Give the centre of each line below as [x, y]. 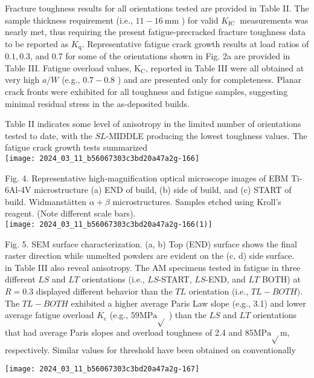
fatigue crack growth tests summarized [76, 147]
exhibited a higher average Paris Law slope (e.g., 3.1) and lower [188, 303]
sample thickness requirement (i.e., [69, 20]
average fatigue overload [50, 315]
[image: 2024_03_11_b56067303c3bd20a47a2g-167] [102, 369]
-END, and [226, 279]
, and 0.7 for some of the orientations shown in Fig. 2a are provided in [160, 56]
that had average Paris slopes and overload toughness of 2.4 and [124, 332]
